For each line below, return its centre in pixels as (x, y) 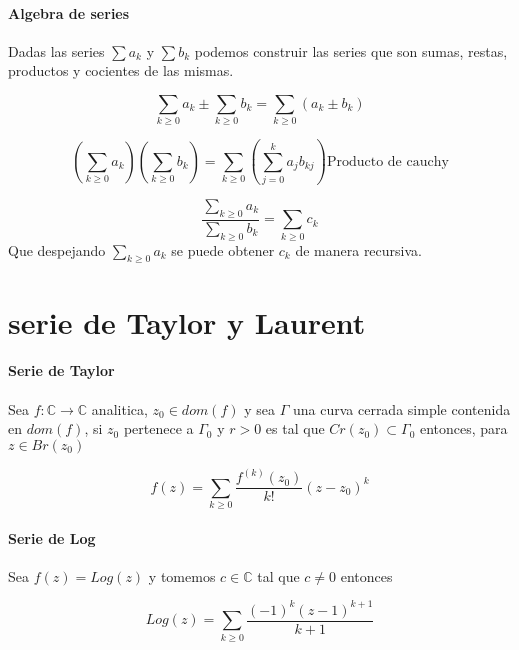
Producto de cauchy (387, 161)
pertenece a (158, 428)
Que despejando (57, 249)
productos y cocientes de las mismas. (121, 70)
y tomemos (182, 575)
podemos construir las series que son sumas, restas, (351, 50)
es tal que (295, 428)
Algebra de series (69, 12)
